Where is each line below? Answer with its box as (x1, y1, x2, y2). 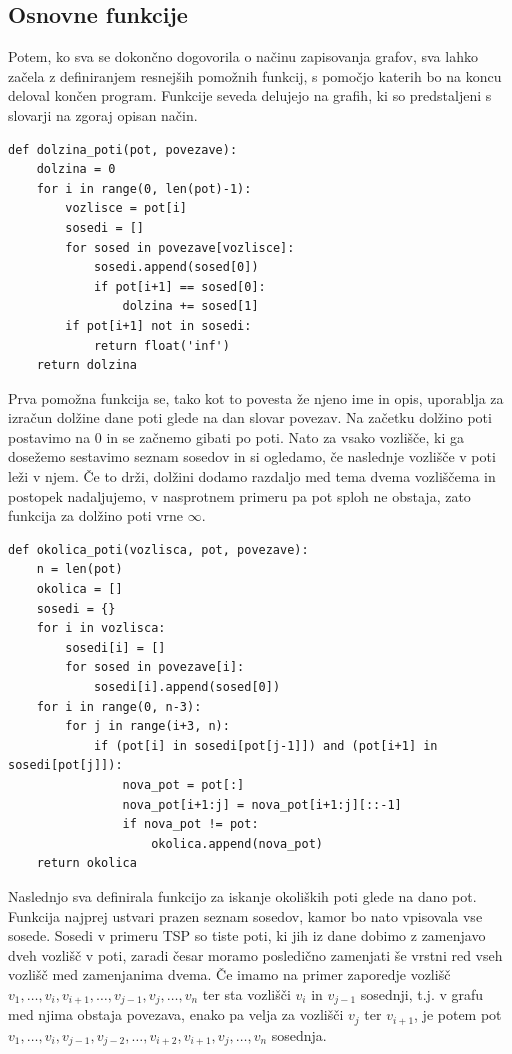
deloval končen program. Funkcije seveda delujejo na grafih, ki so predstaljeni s (8, 85, 492, 106)
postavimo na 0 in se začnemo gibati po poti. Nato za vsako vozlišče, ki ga (8, 426, 465, 447)
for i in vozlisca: (36, 621, 166, 636)
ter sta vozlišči (202, 983, 291, 1004)
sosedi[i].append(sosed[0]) (93, 680, 281, 695)
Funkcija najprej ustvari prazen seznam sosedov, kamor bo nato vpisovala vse (8, 905, 483, 926)
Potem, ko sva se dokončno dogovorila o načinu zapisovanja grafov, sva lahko (8, 46, 478, 67)
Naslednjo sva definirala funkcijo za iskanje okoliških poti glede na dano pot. (8, 885, 477, 906)
